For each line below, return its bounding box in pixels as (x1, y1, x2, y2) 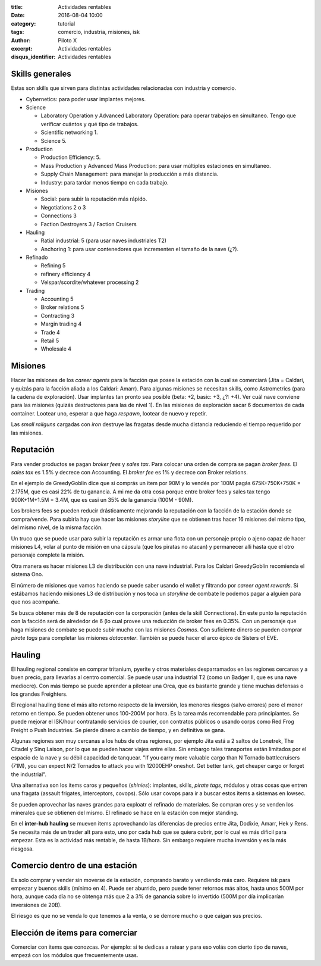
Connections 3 (40, 212, 77, 220)
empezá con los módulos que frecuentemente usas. (11, 952, 139, 959)
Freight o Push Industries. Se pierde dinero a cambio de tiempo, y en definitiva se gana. (11, 726, 226, 733)
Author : (11, 36, 31, 44)
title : (11, 4, 23, 10)
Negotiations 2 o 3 (40, 204, 86, 211)
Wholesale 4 (40, 345, 71, 352)
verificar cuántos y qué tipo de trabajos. (40, 120, 139, 127)
